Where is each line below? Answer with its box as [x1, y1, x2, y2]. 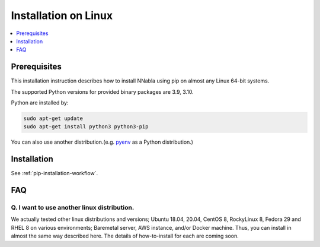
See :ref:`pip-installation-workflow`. [11, 170, 98, 177]
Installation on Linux [11, 9, 113, 22]
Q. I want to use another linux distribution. [11, 204, 135, 212]
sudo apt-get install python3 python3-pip [23, 123, 149, 130]
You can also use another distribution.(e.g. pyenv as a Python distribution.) [11, 138, 194, 145]
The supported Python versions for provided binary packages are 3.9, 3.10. [11, 88, 194, 95]
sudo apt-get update [23, 115, 83, 122]
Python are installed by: [11, 99, 69, 106]
